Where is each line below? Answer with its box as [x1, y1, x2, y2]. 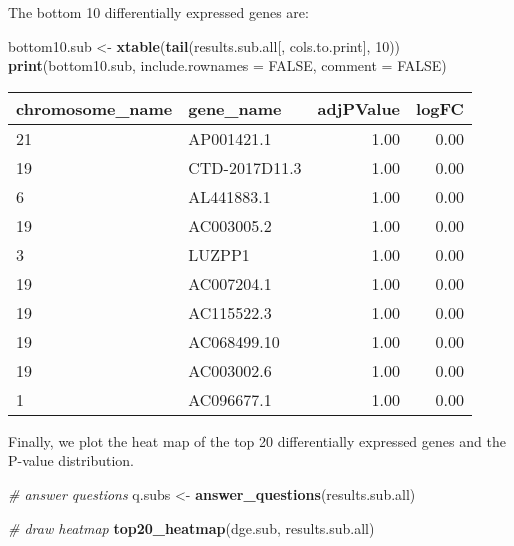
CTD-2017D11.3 [188, 155, 302, 179]
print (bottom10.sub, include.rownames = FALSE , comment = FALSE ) [8, 55, 447, 76]
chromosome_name [16, 96, 173, 120]
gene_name [188, 96, 282, 120]
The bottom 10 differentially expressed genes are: [8, 2, 309, 22]
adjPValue [317, 96, 401, 120]
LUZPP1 [188, 242, 250, 266]
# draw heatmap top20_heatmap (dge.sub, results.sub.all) [8, 517, 375, 538]
